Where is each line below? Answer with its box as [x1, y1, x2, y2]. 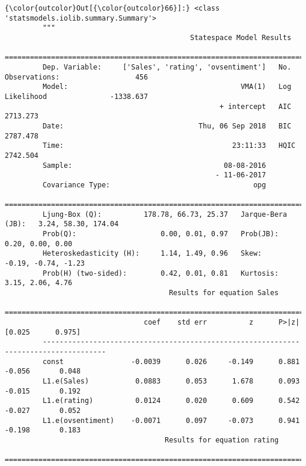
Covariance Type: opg [42, 180, 266, 189]
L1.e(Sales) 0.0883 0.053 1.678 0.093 [42, 376, 300, 385]
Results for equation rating [165, 435, 279, 444]
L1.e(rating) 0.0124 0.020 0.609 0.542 [42, 396, 300, 405]
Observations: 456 [5, 72, 148, 81]
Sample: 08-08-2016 [42, 161, 266, 170]
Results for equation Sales [169, 289, 279, 298]
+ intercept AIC [219, 102, 291, 111]
